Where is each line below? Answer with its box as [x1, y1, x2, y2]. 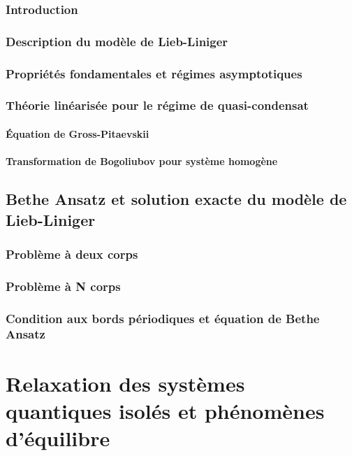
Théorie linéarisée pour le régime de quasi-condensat [6, 97, 309, 114]
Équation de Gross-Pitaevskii [6, 126, 149, 141]
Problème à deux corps [6, 245, 138, 262]
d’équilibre [6, 423, 110, 452]
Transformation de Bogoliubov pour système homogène [6, 154, 278, 169]
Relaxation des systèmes [6, 369, 245, 397]
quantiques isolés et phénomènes [6, 396, 325, 425]
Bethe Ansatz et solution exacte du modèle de [6, 188, 347, 210]
